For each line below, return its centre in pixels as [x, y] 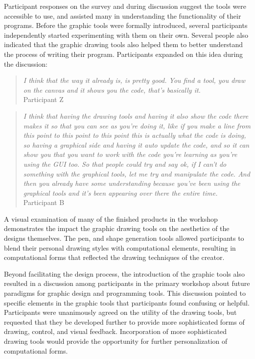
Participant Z [43, 99]
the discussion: [26, 64]
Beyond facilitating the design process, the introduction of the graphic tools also [124, 273]
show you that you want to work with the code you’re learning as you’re [130, 154]
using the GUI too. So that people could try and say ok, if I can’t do [125, 164]
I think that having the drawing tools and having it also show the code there [136, 115]
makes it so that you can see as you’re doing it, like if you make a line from [137, 125]
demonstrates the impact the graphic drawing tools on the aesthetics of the [117, 228]
